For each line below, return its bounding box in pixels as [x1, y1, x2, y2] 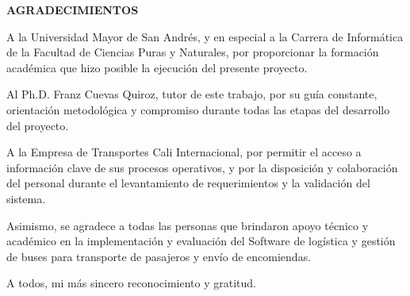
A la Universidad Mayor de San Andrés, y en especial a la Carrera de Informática [6, 28, 404, 44]
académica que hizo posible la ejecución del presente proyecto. [6, 59, 308, 75]
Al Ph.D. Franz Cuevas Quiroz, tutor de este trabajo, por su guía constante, [6, 86, 377, 102]
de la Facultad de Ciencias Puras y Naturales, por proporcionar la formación [6, 44, 379, 60]
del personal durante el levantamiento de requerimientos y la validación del [6, 175, 370, 191]
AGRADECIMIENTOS [6, 2, 139, 17]
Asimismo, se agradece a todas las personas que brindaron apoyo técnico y [6, 217, 369, 233]
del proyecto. [6, 117, 69, 133]
